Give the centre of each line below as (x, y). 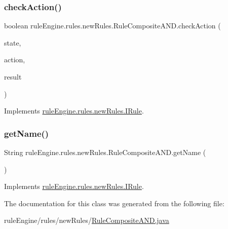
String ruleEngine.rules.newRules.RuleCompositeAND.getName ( (105, 152)
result (13, 77)
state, (13, 42)
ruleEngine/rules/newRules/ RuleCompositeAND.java (87, 220)
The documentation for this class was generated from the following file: (114, 203)
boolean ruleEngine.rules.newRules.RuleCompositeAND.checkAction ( (112, 26)
